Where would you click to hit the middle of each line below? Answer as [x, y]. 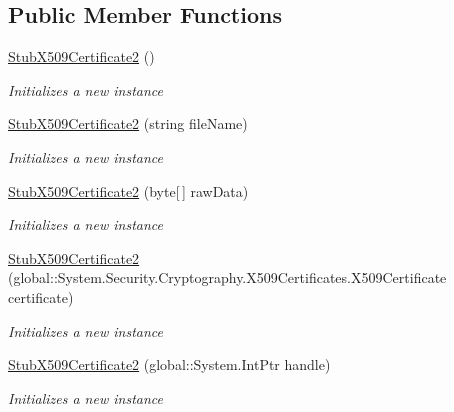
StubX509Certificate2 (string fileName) [128, 123]
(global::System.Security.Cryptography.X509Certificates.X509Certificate [227, 277]
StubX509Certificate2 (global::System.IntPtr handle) [169, 364]
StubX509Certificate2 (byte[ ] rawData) [128, 190]
